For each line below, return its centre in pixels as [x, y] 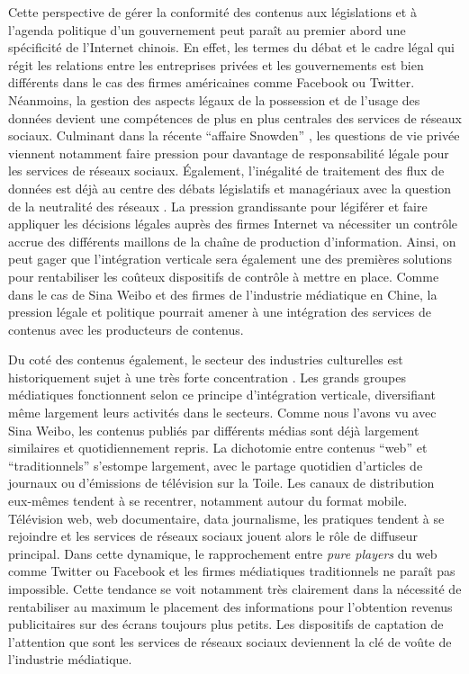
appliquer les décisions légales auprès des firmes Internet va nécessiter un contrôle [233, 224]
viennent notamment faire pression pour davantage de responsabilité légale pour [229, 153]
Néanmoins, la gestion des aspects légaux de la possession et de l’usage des [214, 99]
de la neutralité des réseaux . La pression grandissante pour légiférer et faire [218, 206]
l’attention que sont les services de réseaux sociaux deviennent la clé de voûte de [230, 641]
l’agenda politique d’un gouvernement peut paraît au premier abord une [207, 29]
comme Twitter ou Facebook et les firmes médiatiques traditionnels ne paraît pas [232, 571]
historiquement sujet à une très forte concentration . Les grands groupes [207, 377]
